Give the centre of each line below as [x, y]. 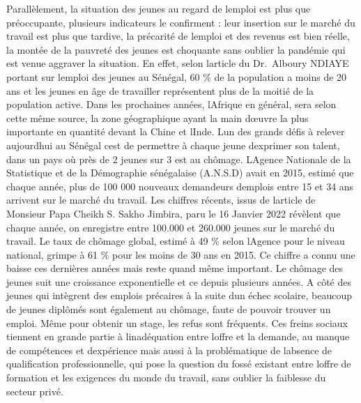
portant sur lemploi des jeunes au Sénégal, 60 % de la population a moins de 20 [177, 76]
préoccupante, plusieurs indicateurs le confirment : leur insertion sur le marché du [181, 22]
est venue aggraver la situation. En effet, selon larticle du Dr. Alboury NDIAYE [178, 63]
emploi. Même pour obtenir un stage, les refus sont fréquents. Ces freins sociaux [177, 322]
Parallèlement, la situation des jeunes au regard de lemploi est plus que [159, 8]
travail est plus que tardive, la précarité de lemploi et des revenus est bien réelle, [178, 36]
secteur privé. [35, 391]
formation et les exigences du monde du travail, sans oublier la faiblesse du [166, 378]
